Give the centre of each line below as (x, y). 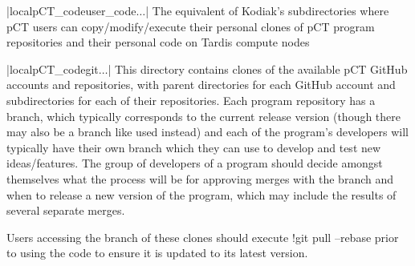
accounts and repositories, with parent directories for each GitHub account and (201, 85)
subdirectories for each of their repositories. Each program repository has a (191, 100)
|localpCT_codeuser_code (71, 10)
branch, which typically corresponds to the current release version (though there (204, 116)
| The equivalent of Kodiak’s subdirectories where (267, 10)
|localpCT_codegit (53, 69)
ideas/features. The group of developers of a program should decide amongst (195, 163)
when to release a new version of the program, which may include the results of (201, 194)
